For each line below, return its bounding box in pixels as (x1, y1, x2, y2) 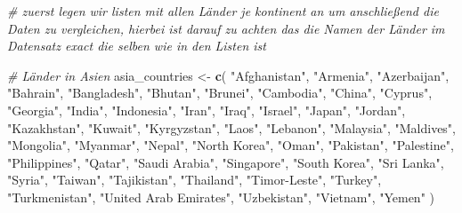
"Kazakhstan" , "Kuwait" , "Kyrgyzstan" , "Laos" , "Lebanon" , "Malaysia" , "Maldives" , (7, 118, 457, 137)
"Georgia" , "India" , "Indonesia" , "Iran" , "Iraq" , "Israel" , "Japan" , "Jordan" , (7, 100, 406, 119)
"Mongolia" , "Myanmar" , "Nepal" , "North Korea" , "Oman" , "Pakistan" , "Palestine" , (7, 136, 454, 154)
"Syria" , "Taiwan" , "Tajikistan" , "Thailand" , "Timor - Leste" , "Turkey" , (7, 170, 382, 189)
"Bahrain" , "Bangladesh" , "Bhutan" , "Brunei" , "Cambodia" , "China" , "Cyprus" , (7, 83, 433, 102)
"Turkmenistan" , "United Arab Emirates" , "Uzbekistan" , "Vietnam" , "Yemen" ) (7, 187, 435, 206)
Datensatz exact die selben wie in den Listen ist (7, 36, 266, 55)
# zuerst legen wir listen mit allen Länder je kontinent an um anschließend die (7, 2, 439, 20)
